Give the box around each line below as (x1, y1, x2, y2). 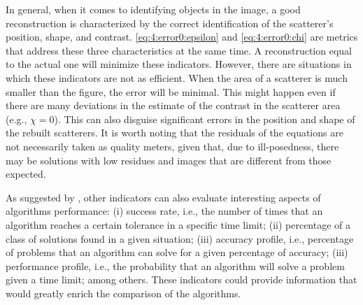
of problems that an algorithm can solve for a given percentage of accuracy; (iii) (6, 245, 348, 260)
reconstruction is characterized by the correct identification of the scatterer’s (6, 15, 334, 30)
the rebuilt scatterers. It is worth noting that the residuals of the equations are (6, 125, 343, 140)
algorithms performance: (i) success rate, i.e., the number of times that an (6, 204, 323, 218)
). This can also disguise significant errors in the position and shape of (54, 111, 355, 126)
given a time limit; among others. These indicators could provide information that (6, 272, 357, 287)
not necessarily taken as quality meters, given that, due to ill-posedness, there (6, 139, 339, 153)
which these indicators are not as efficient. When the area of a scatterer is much (6, 70, 348, 85)
